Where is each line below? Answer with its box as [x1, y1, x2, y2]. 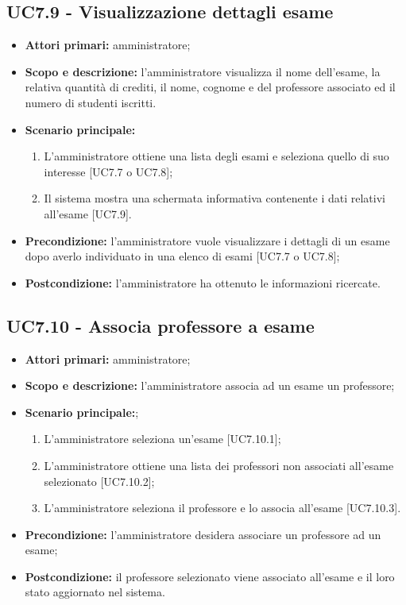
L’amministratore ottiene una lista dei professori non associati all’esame [44, 457, 394, 473]
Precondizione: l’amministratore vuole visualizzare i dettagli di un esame [25, 232, 390, 249]
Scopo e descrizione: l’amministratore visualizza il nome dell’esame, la [25, 63, 381, 79]
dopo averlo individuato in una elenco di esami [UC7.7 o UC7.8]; [25, 248, 340, 264]
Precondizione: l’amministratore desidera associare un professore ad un [25, 526, 381, 542]
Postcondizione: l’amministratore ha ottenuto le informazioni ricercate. [25, 274, 381, 291]
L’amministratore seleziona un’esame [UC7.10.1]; [44, 430, 281, 447]
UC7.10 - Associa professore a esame [6, 313, 315, 337]
